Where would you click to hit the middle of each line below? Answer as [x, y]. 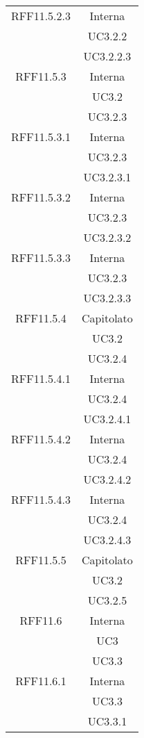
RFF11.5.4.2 [41, 439]
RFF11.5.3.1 [41, 137]
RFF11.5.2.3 [41, 16]
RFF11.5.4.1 [41, 378]
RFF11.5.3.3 [41, 257]
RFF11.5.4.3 [41, 499]
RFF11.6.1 [41, 681]
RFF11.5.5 [41, 560]
